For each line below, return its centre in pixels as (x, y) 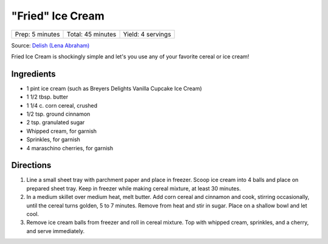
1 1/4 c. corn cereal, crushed (62, 105)
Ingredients (33, 74)
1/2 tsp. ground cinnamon (58, 114)
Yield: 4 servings (147, 34)
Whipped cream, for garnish (62, 131)
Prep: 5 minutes (37, 34)
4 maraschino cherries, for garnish (70, 148)
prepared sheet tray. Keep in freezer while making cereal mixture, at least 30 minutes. (134, 188)
